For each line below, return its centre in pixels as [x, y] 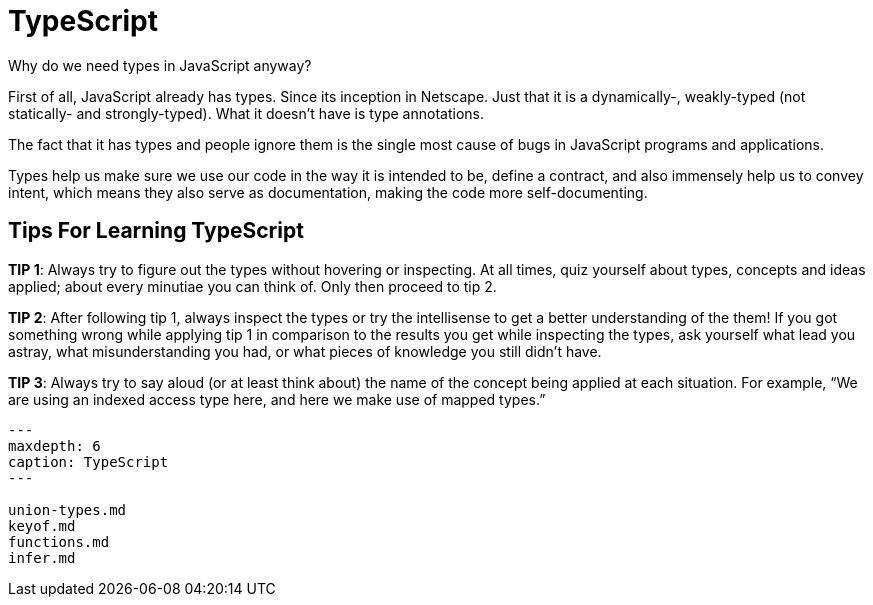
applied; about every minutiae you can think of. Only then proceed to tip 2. [252, 286]
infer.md [42, 557]
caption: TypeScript [88, 461]
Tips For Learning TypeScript [156, 231]
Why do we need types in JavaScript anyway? [160, 65]
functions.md [59, 541]
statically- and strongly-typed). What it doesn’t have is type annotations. [246, 113]
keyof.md [42, 525]
